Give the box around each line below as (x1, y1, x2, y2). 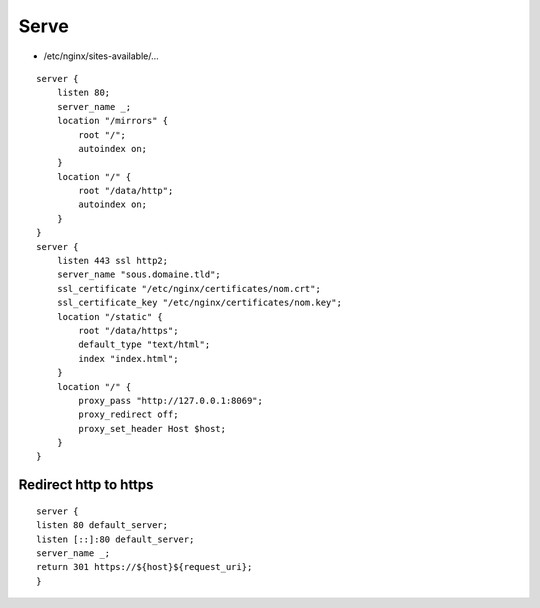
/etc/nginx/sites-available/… (43, 50, 159, 62)
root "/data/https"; (78, 325, 179, 336)
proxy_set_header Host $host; (78, 423, 227, 434)
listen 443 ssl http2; (56, 255, 169, 267)
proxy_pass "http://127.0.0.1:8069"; (78, 395, 264, 406)
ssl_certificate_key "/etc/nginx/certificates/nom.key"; (56, 297, 342, 309)
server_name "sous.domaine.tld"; (56, 269, 222, 280)
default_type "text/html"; (78, 339, 211, 350)
